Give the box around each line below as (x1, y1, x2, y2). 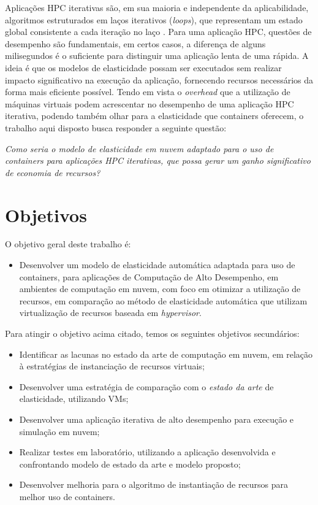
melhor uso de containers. (19, 490, 115, 503)
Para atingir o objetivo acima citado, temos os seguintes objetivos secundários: (5, 327, 300, 339)
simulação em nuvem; (19, 425, 100, 438)
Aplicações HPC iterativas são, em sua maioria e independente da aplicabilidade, (5, 1, 309, 13)
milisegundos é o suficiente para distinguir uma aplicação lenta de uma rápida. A (5, 49, 309, 62)
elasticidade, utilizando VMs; (19, 392, 129, 405)
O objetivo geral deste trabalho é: (5, 237, 131, 250)
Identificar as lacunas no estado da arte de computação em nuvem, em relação (19, 347, 313, 360)
